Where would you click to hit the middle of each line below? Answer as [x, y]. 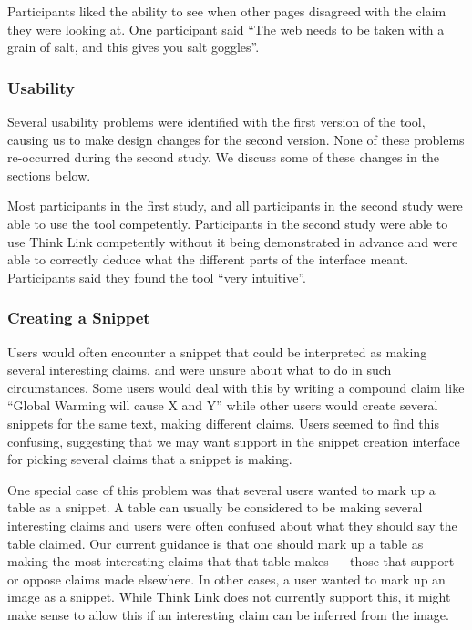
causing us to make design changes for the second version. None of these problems [236, 139]
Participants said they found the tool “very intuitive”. [157, 277]
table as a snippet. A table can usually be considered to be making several [215, 507]
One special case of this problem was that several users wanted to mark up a [221, 489]
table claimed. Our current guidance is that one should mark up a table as [215, 543]
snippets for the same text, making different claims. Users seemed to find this [223, 423]
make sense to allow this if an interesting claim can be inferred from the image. [228, 614]
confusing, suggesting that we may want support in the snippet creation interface [234, 441]
